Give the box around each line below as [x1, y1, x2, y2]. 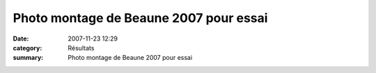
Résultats [68, 43, 95, 52]
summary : [13, 54, 44, 62]
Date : [13, 34, 29, 43]
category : [13, 43, 42, 52]
